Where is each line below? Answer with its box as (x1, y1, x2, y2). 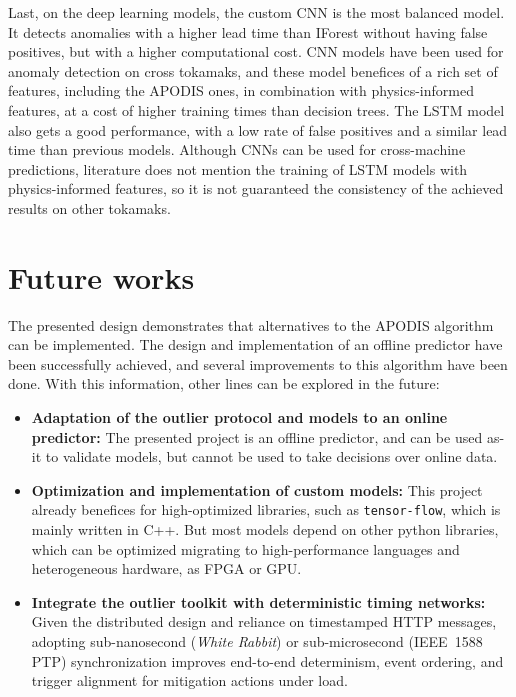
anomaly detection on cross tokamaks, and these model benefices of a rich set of (8, 60, 498, 81)
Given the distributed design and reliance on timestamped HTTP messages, (31, 611, 497, 632)
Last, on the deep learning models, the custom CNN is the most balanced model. (8, 2, 505, 22)
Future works (8, 256, 195, 297)
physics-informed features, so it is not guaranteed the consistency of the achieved (8, 178, 504, 199)
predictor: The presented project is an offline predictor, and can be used (31, 426, 483, 447)
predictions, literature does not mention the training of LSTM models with (8, 158, 468, 179)
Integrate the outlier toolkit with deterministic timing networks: (31, 591, 486, 612)
